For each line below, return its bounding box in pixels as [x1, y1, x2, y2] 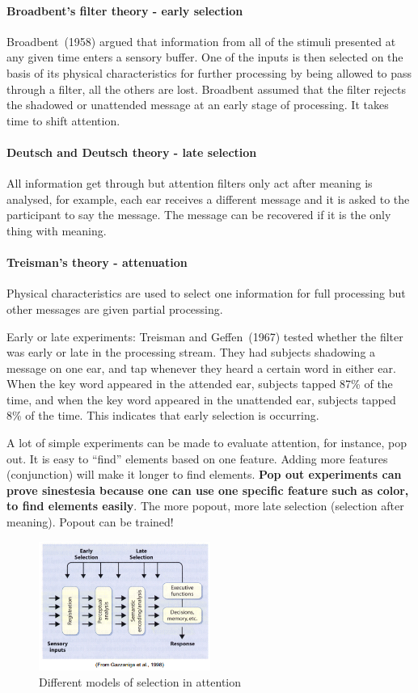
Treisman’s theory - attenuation [6, 254, 188, 271]
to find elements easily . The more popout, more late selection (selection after [6, 497, 404, 514]
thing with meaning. [6, 222, 107, 239]
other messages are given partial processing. [6, 300, 223, 317]
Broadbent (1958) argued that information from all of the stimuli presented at [6, 32, 396, 49]
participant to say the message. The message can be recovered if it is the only [6, 206, 391, 223]
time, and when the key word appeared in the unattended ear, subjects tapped [6, 391, 396, 408]
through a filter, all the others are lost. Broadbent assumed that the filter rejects [6, 80, 406, 97]
